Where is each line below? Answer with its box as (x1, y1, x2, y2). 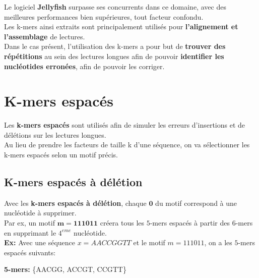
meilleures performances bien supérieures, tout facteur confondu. (4, 11, 204, 22)
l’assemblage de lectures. (4, 31, 85, 41)
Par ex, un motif (4, 217, 55, 228)
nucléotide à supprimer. (4, 207, 77, 218)
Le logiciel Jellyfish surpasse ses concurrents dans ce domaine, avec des (4, 2, 226, 12)
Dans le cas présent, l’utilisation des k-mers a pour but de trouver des (4, 41, 226, 51)
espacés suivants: (4, 247, 56, 257)
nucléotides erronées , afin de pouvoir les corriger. (4, 61, 165, 71)
